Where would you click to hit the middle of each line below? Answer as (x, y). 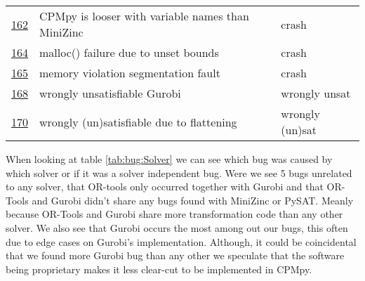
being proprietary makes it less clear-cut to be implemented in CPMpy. (159, 269)
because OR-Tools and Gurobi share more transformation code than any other (174, 214)
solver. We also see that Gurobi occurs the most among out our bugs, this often (177, 227)
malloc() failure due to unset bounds (129, 52)
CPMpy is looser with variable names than (144, 16)
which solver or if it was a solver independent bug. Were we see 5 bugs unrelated (179, 172)
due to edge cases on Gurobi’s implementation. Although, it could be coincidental (181, 241)
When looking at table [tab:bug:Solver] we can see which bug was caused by (169, 159)
